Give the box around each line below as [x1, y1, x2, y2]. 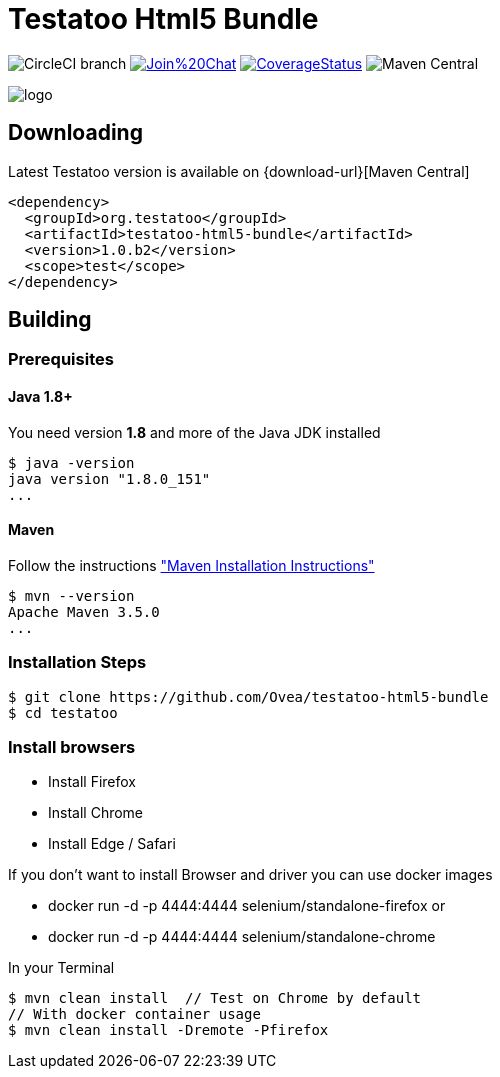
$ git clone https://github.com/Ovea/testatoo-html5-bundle [8, 688, 489, 705]
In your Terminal [8, 959, 115, 977]
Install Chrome [48, 804, 144, 822]
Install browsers [8, 737, 136, 757]
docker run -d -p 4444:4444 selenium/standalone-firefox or [48, 897, 446, 915]
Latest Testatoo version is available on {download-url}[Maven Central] [8, 162, 470, 180]
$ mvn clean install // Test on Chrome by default [8, 990, 422, 1007]
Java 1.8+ [8, 388, 73, 406]
